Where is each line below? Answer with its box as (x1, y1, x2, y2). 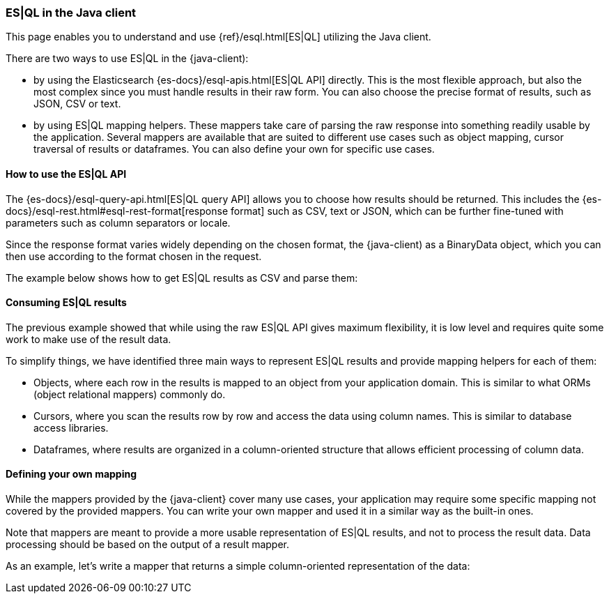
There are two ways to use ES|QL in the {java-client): (6, 52, 249, 65)
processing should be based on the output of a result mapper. (6, 538, 290, 551)
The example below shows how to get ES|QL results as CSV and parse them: (6, 271, 358, 284)
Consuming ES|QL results (6, 296, 127, 309)
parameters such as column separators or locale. (6, 216, 231, 229)
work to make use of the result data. (6, 333, 171, 345)
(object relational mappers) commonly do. (33, 388, 226, 400)
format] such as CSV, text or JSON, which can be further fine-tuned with (230, 204, 564, 217)
